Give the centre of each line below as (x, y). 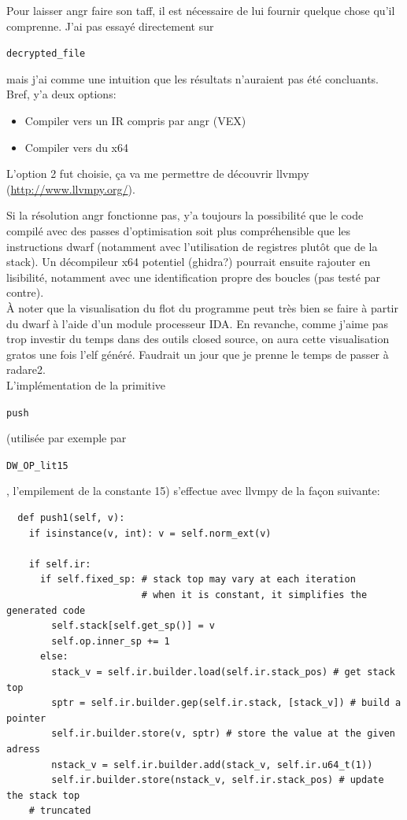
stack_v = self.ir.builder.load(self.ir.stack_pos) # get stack (223, 672)
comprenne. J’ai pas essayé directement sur (110, 26)
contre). (25, 292)
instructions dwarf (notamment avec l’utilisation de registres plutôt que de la (192, 246)
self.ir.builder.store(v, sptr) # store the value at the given (223, 734)
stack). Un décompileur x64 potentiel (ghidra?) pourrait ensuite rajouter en (189, 262)
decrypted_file (46, 54)
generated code (46, 610)
